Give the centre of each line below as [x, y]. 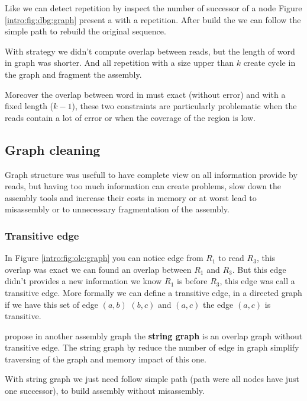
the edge [218, 304]
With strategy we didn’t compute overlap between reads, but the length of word [150, 51]
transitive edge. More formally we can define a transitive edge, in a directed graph [153, 292]
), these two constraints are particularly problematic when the [184, 106]
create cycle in [269, 63]
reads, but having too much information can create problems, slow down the [143, 186]
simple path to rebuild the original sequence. [85, 31]
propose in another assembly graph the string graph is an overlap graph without [154, 335]
